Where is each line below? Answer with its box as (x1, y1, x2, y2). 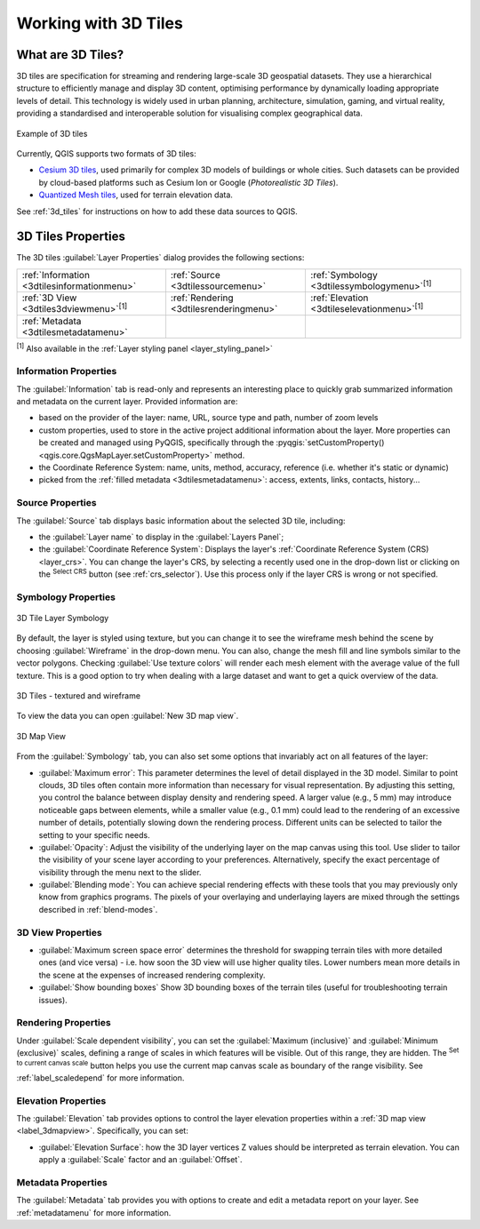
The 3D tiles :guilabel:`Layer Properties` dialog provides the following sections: (16, 252, 305, 263)
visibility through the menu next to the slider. (38, 866, 202, 877)
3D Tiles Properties (16, 229, 126, 244)
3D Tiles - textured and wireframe (16, 690, 141, 701)
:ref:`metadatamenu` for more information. (16, 1207, 172, 1217)
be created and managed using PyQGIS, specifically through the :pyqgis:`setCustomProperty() (38, 437, 385, 448)
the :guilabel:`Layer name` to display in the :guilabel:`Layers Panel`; (38, 531, 284, 542)
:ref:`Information (21, 269, 91, 282)
